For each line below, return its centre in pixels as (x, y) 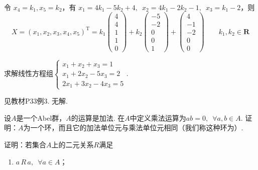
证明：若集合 (25, 145)
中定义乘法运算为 (158, 117)
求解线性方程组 (29, 73)
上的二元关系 (73, 145)
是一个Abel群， (41, 117)
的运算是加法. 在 (98, 117)
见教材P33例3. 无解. (36, 101)
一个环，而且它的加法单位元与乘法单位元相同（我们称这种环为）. (137, 127)
